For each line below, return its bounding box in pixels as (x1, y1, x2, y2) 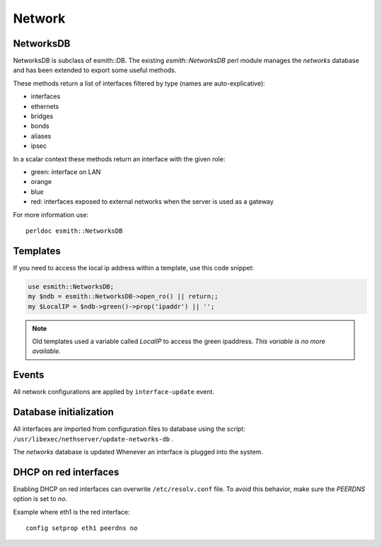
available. (32, 347, 62, 355)
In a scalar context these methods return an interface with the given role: (13, 154, 226, 163)
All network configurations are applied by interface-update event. (13, 388, 215, 396)
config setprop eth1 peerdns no (25, 524, 138, 532)
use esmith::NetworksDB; (28, 282, 115, 290)
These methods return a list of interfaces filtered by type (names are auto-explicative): (13, 79, 265, 88)
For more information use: (13, 210, 88, 219)
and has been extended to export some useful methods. (13, 66, 177, 74)
